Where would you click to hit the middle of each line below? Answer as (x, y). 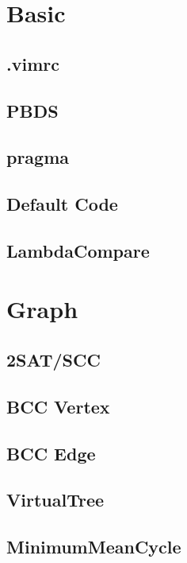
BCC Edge (51, 453)
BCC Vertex (58, 406)
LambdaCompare (78, 250)
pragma (38, 157)
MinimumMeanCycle (94, 547)
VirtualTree (55, 500)
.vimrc (33, 63)
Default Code (62, 204)
